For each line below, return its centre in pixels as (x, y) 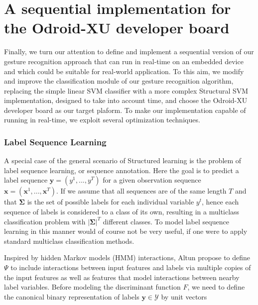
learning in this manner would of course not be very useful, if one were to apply (126, 231)
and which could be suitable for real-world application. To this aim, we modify (124, 71)
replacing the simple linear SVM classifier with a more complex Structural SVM (126, 90)
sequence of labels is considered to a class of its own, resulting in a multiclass (122, 212)
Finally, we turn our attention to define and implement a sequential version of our (129, 51)
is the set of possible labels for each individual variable (111, 202)
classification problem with (45, 221)
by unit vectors (184, 296)
